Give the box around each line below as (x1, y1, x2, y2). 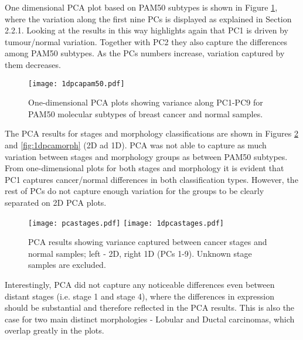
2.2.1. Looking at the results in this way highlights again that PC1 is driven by (5, 24, 288, 36)
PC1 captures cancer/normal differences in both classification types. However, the (5, 173, 298, 185)
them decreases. (5, 58, 61, 70)
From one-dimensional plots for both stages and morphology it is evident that (5, 162, 284, 174)
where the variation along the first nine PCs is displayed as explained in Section (5, 12, 292, 25)
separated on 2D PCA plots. (5, 196, 107, 208)
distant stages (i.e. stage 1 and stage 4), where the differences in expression (5, 290, 274, 302)
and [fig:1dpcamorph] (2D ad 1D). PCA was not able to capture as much (5, 139, 267, 151)
